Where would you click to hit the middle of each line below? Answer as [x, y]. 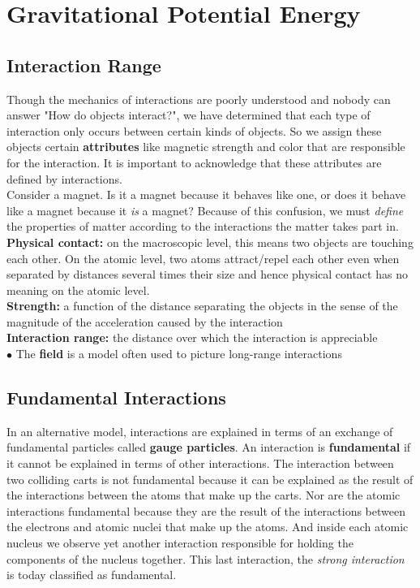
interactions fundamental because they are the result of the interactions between [206, 510]
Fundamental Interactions [116, 398]
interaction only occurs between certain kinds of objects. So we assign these [194, 130]
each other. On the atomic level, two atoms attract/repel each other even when [203, 258]
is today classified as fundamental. [92, 575]
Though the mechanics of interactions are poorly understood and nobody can [199, 99]
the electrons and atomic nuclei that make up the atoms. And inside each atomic [208, 527]
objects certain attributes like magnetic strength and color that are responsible [206, 147]
